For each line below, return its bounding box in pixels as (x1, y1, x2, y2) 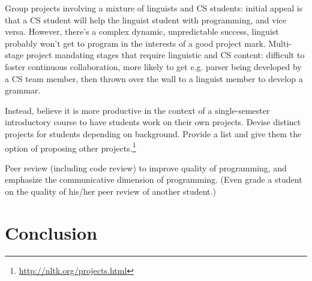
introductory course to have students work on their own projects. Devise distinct (5, 116, 301, 128)
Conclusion (5, 220, 98, 244)
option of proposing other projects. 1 (5, 140, 136, 154)
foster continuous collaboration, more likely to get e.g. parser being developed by (5, 60, 302, 72)
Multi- (268, 37, 292, 49)
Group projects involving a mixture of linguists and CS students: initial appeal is (5, 2, 303, 14)
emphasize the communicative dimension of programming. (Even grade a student (5, 173, 302, 186)
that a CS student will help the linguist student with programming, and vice (5, 13, 286, 26)
